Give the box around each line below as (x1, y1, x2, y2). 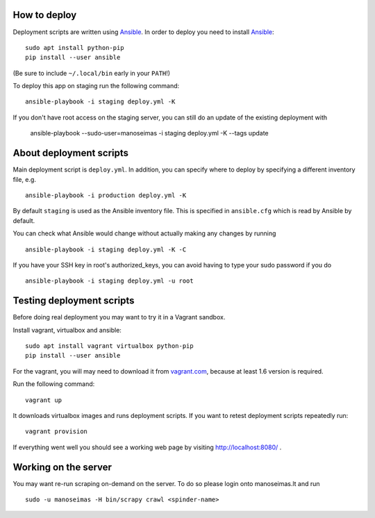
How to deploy (12, 9, 77, 21)
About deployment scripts (12, 147, 128, 159)
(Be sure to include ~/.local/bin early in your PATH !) (12, 69, 170, 77)
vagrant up (25, 396, 62, 404)
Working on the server (12, 461, 112, 473)
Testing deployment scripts (12, 295, 135, 307)
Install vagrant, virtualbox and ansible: (12, 326, 122, 334)
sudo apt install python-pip (25, 44, 124, 51)
